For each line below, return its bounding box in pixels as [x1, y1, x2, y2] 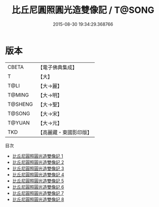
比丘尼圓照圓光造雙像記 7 [12, 190, 64, 196]
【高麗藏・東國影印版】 [38, 129, 92, 136]
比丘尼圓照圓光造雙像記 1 [12, 153, 63, 159]
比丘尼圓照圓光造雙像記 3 [12, 165, 64, 171]
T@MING [7, 91, 29, 98]
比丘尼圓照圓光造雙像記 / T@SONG [11, 4, 155, 16]
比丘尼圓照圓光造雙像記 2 [12, 159, 64, 165]
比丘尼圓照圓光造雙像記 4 [12, 171, 64, 177]
